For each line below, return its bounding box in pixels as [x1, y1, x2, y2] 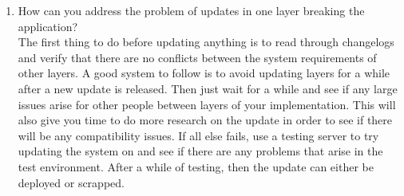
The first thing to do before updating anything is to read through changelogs [18, 33, 394, 50]
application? [18, 18, 78, 34]
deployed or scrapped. [18, 174, 125, 190]
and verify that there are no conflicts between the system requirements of [18, 49, 377, 65]
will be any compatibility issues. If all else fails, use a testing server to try [18, 127, 379, 143]
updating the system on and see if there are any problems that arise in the [18, 143, 383, 159]
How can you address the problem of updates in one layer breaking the [18, 2, 365, 18]
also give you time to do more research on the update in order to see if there [18, 112, 393, 128]
